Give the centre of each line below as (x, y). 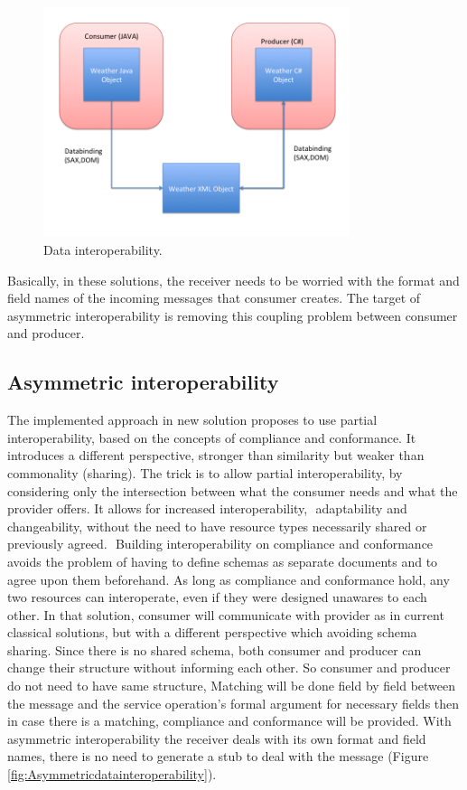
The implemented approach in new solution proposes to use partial (192, 420)
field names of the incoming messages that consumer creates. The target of (214, 298)
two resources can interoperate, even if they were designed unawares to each (217, 597)
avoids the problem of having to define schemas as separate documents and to (223, 561)
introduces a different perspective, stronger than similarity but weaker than (216, 455)
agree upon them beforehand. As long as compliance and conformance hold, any (229, 579)
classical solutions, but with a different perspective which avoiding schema (212, 632)
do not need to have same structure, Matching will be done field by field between (232, 686)
